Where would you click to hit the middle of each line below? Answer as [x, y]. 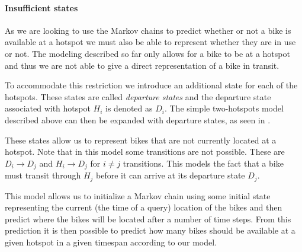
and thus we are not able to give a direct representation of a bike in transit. [142, 65]
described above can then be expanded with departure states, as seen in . [138, 119]
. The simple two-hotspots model [224, 108]
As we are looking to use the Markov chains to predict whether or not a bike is [148, 30]
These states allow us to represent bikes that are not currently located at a [141, 140]
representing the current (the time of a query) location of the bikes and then [144, 207]
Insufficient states [41, 7]
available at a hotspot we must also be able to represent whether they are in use [150, 42]
